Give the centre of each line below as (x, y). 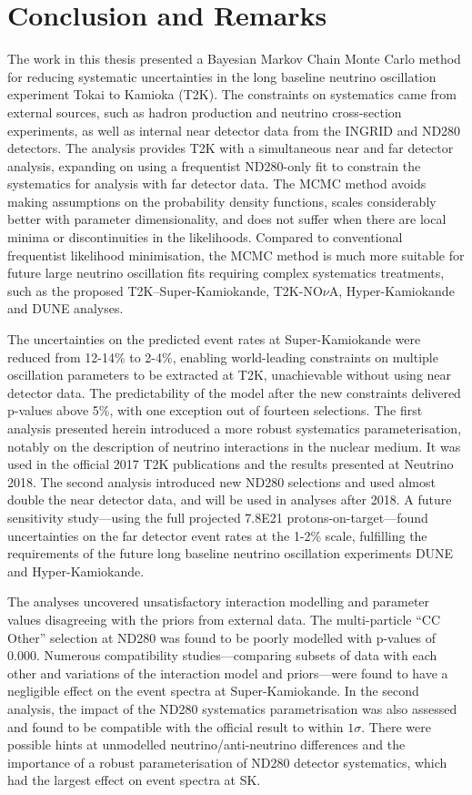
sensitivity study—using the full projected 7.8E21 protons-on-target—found (218, 517)
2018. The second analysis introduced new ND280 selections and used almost (221, 481)
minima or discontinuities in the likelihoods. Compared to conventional (205, 237)
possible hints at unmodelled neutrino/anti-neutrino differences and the (206, 744)
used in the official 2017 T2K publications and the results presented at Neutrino (231, 464)
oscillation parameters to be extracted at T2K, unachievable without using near (230, 375)
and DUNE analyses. (65, 308)
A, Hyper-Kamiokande (392, 290)
